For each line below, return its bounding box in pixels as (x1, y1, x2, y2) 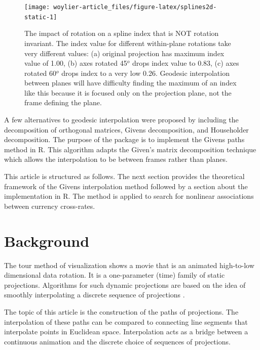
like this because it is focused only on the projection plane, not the (24, 87, 232, 98)
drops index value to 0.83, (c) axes (132, 58, 239, 68)
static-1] (24, 13, 57, 21)
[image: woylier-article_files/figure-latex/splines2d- (24, 4, 217, 11)
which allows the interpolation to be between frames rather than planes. (4, 154, 228, 164)
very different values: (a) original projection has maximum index (24, 48, 225, 58)
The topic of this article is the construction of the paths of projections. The (4, 306, 239, 317)
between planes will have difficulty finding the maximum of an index (24, 77, 237, 88)
